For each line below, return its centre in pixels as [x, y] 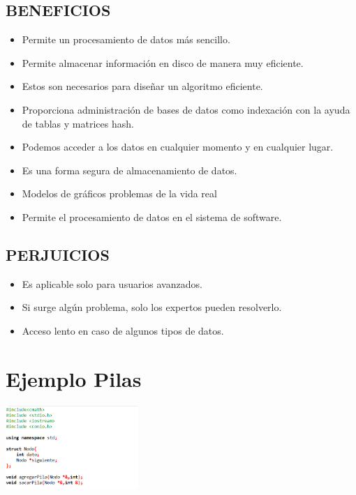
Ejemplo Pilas [74, 378]
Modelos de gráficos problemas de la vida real [119, 193]
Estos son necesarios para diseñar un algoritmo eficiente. [142, 86]
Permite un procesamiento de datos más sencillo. [126, 39]
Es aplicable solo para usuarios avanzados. [112, 283]
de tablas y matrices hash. [78, 123]
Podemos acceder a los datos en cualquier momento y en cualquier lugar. [178, 147]
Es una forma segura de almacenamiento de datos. [129, 170]
